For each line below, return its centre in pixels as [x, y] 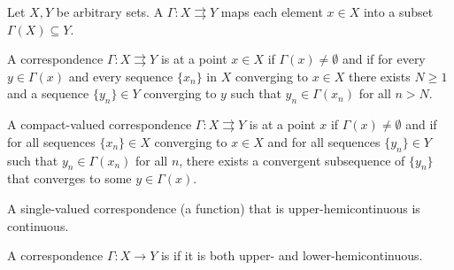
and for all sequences [324, 141]
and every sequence [121, 76]
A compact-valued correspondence [100, 124]
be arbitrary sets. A [110, 12]
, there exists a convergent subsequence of [292, 160]
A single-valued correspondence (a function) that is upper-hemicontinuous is [214, 208]
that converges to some [69, 178]
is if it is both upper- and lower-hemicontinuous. [292, 255]
